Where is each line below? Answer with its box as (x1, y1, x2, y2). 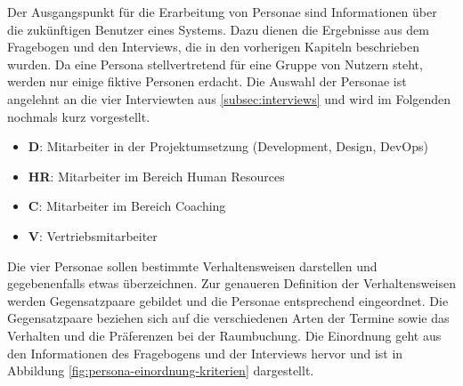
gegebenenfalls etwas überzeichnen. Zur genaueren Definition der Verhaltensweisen (7, 274, 456, 293)
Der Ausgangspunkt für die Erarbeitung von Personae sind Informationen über (7, 3, 437, 20)
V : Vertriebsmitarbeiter (28, 226, 158, 245)
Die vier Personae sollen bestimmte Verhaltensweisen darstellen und (7, 256, 378, 275)
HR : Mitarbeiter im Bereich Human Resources (28, 166, 285, 185)
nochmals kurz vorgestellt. (7, 107, 150, 125)
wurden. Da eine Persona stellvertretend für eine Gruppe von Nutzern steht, (7, 54, 423, 73)
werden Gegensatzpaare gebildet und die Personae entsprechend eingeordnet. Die (7, 291, 449, 310)
